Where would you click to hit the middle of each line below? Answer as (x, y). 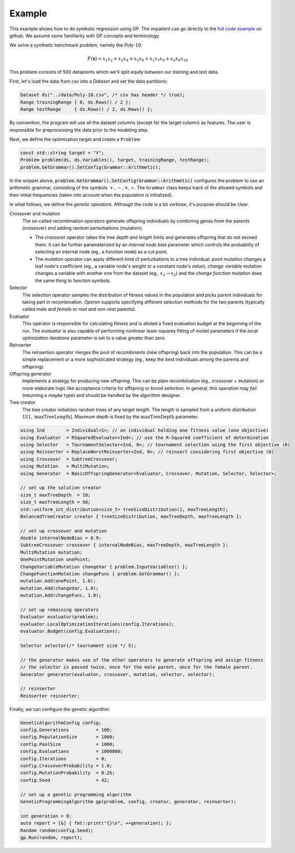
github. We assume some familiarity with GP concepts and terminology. (85, 35)
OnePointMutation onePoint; (55, 560)
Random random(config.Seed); (57, 830)
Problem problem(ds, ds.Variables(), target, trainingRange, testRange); (115, 160)
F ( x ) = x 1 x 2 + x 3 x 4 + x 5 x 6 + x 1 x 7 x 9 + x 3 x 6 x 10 (138, 59)
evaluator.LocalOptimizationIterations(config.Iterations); (97, 624)
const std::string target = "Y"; (62, 153)
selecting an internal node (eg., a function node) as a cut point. (101, 252)
